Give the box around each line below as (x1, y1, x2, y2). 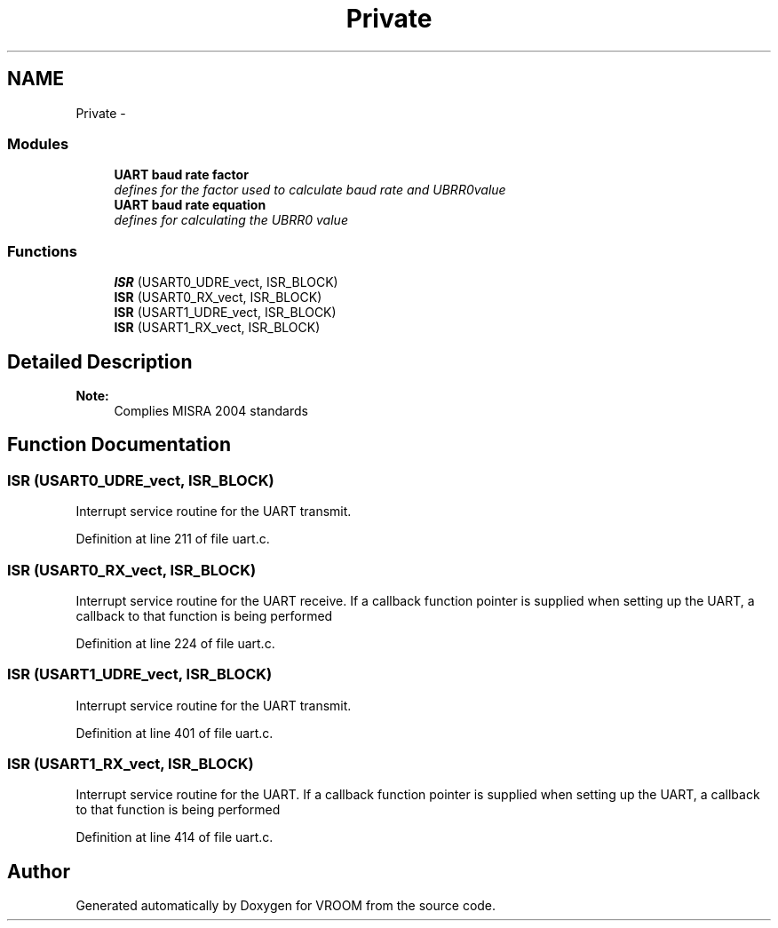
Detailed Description (7, 350, 193, 373)
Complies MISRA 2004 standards (114, 402, 308, 418)
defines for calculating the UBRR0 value (114, 212, 348, 228)
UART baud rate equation (114, 197, 266, 213)
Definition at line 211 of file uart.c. (75, 531, 270, 547)
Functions (7, 242, 77, 260)
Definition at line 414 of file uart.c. (75, 829, 274, 845)
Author (7, 860, 70, 883)
